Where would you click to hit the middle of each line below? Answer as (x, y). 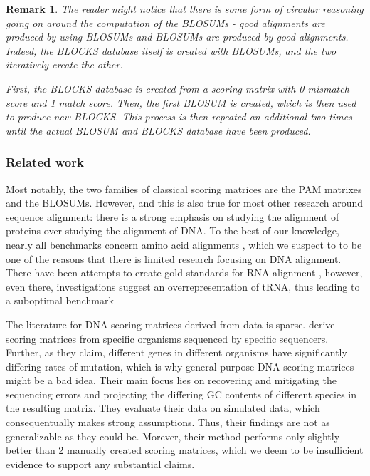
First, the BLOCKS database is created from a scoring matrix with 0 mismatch (178, 88)
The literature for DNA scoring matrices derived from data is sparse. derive (170, 324)
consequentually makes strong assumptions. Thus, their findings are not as (168, 422)
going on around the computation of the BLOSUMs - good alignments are (165, 22)
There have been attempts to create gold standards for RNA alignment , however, (184, 273)
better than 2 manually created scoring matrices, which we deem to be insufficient (185, 450)
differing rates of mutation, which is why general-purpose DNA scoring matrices (180, 366)
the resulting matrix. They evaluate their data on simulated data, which (163, 408)
